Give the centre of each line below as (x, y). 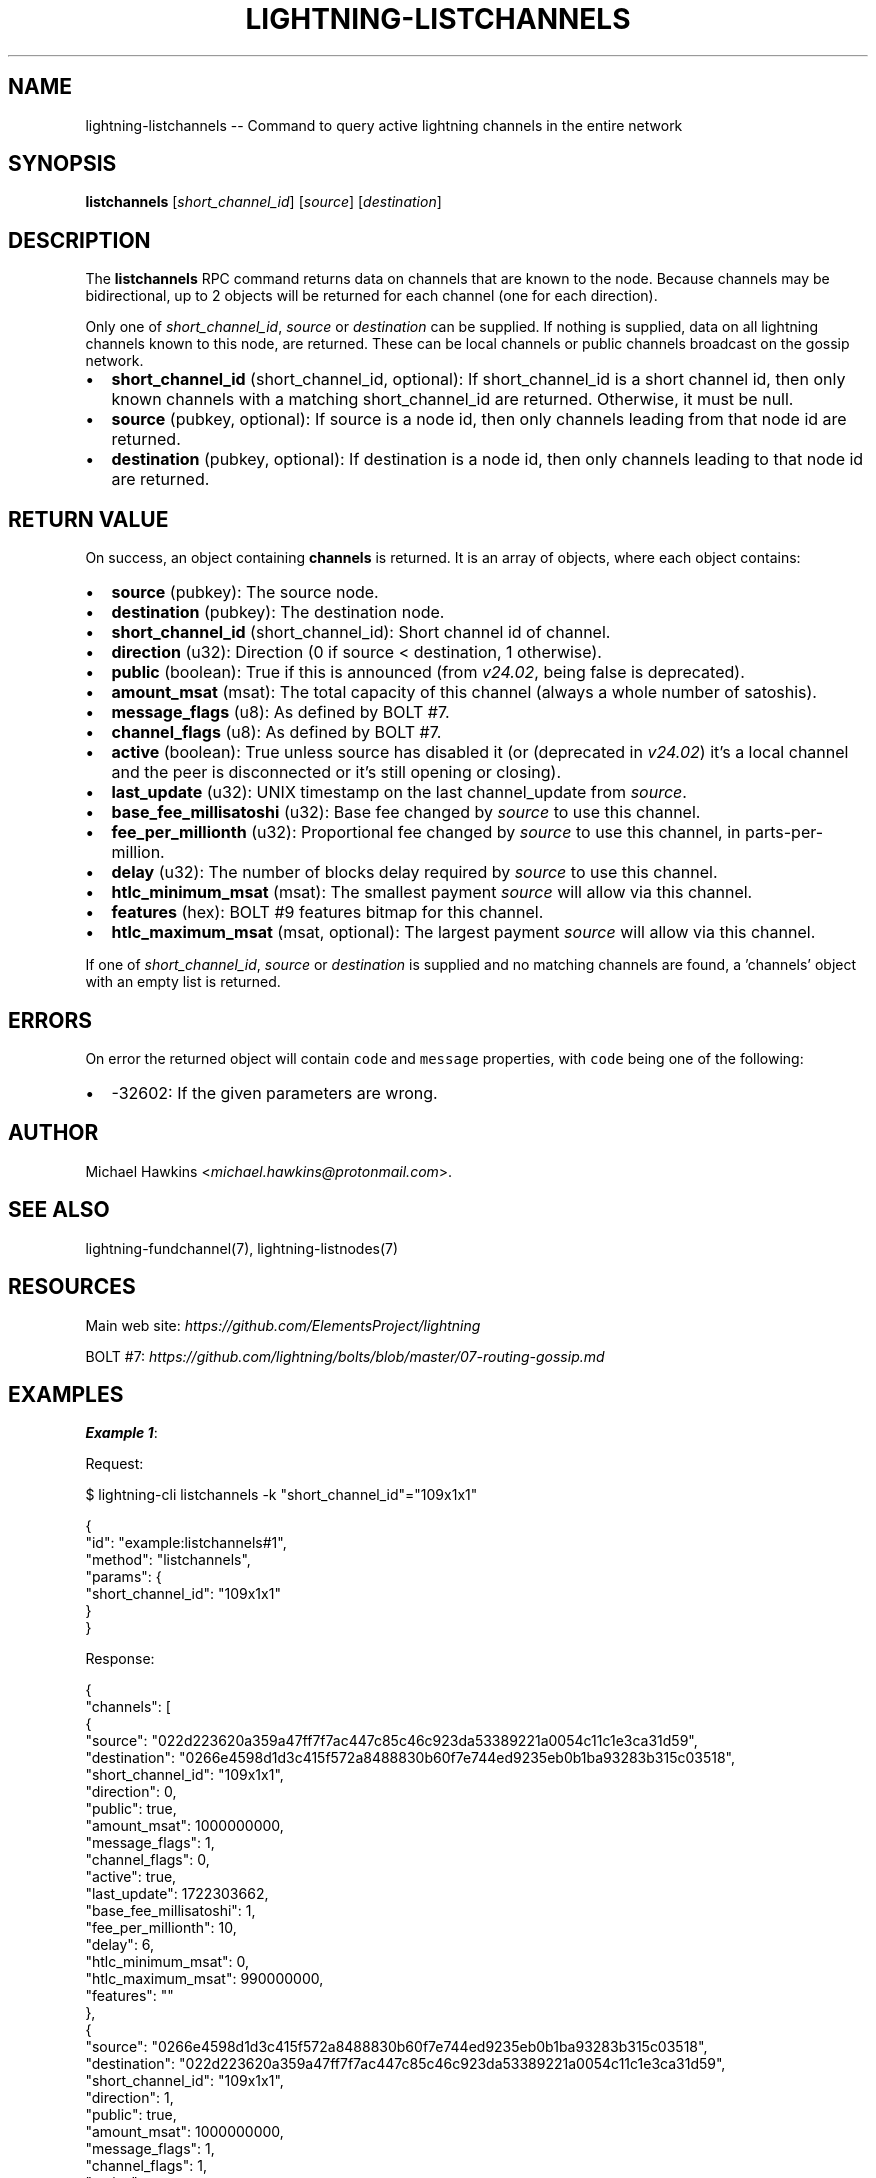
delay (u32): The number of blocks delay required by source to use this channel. (414, 872)
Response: (120, 1659)
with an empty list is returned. (183, 982)
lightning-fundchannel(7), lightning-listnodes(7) (242, 1248)
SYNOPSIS (62, 164)
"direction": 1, (129, 2098)
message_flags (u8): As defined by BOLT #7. (280, 712)
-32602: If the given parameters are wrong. (274, 1092)
